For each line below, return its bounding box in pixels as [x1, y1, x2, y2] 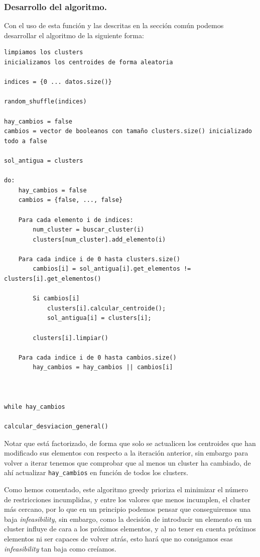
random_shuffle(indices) [4, 98, 87, 105]
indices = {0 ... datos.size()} [4, 78, 112, 86]
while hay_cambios [4, 403, 65, 410]
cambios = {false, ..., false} [18, 196, 123, 204]
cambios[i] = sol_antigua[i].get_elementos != [33, 265, 191, 273]
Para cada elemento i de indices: [18, 216, 134, 224]
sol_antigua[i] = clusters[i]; [47, 314, 152, 322]
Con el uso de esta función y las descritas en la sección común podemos [4, 20, 224, 31]
